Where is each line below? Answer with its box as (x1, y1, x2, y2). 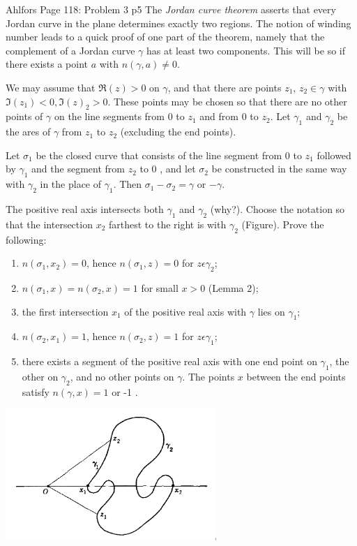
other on (22, 369, 59, 383)
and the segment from (31, 161, 125, 176)
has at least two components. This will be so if (146, 43, 345, 57)
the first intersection (22, 304, 109, 318)
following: (6, 232, 47, 246)
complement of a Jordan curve (6, 43, 135, 57)
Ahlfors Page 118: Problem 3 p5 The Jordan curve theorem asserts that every (6, 2, 336, 16)
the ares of (6, 124, 51, 139)
